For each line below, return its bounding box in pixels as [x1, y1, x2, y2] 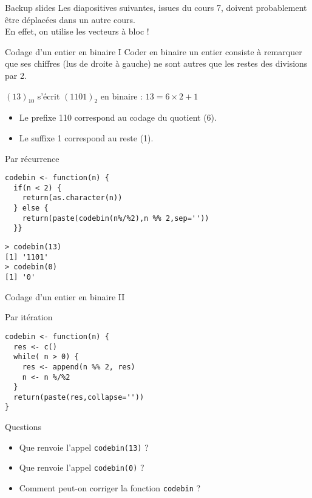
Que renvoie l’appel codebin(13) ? [19, 440, 149, 453]
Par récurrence [5, 152, 59, 164]
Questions [5, 420, 42, 433]
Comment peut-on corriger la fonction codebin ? [19, 482, 201, 494]
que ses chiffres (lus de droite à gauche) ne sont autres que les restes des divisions [5, 57, 308, 70]
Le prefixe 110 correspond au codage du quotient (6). [19, 111, 217, 124]
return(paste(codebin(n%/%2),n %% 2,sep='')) [22, 214, 209, 223]
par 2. [5, 69, 27, 81]
